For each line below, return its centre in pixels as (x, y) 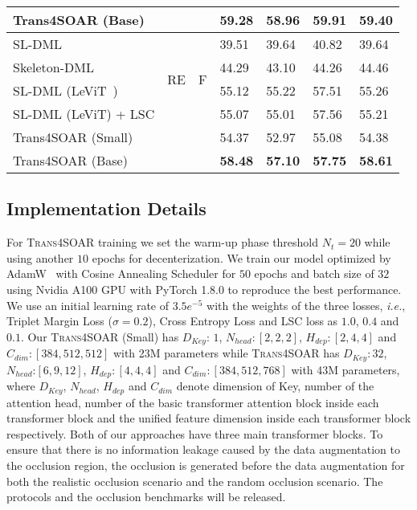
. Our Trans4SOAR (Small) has (100, 336)
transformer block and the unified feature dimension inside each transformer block (209, 418)
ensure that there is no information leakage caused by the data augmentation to (203, 449)
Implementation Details (106, 208)
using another (40, 257)
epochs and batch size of (314, 273)
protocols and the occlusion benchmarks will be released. (146, 497)
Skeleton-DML (53, 67)
